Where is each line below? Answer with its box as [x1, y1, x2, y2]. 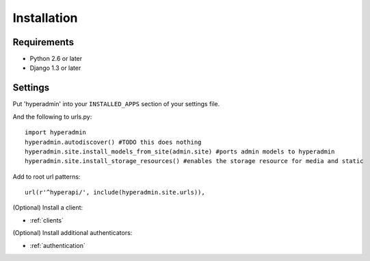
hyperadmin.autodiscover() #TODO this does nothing [25, 138, 202, 146]
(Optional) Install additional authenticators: [12, 229, 133, 237]
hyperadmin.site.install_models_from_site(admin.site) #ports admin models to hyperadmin [25, 147, 335, 156]
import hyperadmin [25, 129, 87, 136]
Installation [12, 10, 78, 25]
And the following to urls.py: [12, 112, 92, 121]
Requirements [12, 36, 75, 48]
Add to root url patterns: [12, 172, 81, 181]
